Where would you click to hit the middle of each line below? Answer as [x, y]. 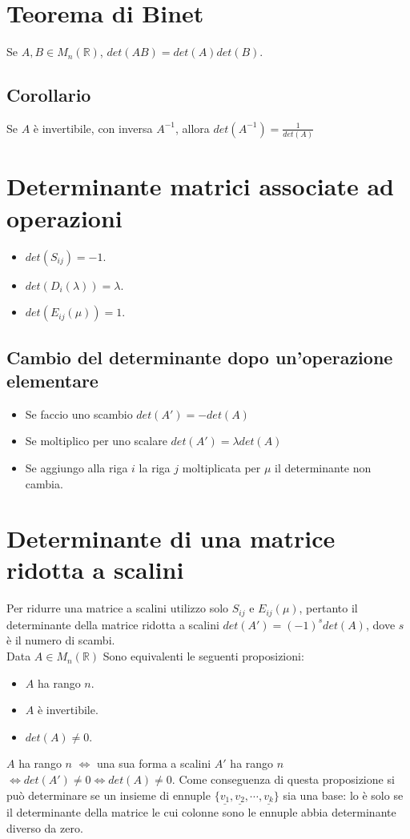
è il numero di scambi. [61, 640]
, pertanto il [328, 608]
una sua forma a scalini [154, 763]
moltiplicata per [221, 467]
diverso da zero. [45, 827]
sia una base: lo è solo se [343, 795]
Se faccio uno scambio [79, 413]
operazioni [64, 217]
